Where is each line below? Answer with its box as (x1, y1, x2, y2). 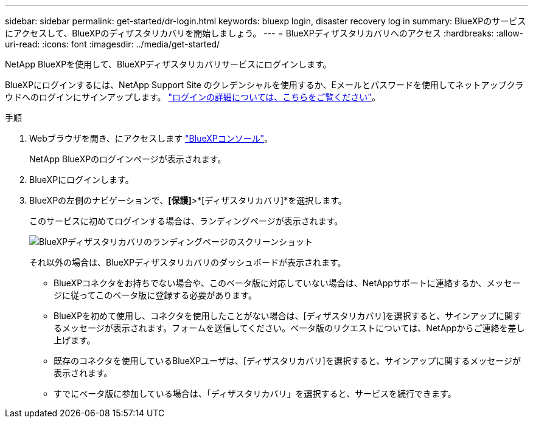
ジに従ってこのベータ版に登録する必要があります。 (54, 290, 257, 300)
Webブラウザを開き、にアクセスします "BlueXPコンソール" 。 (29, 133, 273, 143)
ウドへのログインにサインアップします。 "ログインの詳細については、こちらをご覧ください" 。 (5, 92, 380, 102)
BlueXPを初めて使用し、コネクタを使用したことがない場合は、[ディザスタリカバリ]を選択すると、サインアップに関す (54, 311, 522, 321)
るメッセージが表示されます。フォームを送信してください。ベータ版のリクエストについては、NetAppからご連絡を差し (54, 323, 525, 333)
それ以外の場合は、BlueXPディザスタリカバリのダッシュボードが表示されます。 (29, 257, 346, 267)
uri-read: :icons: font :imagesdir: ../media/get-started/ (5, 39, 220, 49)
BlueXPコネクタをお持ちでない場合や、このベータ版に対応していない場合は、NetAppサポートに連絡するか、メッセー (54, 278, 521, 288)
